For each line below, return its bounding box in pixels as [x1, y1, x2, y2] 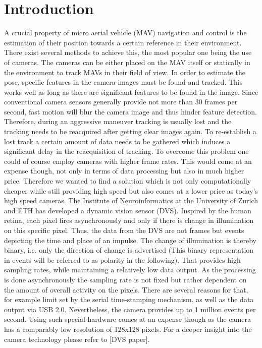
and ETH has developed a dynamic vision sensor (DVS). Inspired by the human [4, 205, 251, 215]
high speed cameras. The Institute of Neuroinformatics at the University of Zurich [4, 195, 258, 206]
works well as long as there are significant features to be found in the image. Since [4, 86, 258, 97]
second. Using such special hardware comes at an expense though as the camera [4, 314, 251, 324]
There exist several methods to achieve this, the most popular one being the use [4, 47, 252, 57]
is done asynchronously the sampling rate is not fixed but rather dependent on [4, 274, 247, 284]
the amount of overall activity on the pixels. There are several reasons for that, [4, 284, 248, 295]
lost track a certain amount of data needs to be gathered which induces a [4, 136, 231, 146]
